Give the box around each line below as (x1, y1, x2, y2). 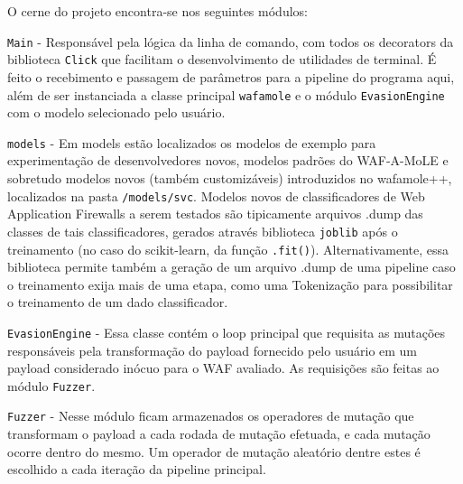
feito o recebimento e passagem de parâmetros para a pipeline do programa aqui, (7, 67, 455, 86)
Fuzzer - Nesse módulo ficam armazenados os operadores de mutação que (7, 406, 414, 425)
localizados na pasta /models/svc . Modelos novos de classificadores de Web (7, 186, 425, 205)
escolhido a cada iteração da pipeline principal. (7, 460, 266, 479)
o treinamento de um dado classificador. (7, 293, 228, 312)
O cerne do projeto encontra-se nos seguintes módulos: (7, 2, 308, 20)
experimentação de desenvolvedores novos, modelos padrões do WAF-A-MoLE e (7, 151, 449, 170)
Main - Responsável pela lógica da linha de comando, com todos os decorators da (7, 32, 454, 51)
